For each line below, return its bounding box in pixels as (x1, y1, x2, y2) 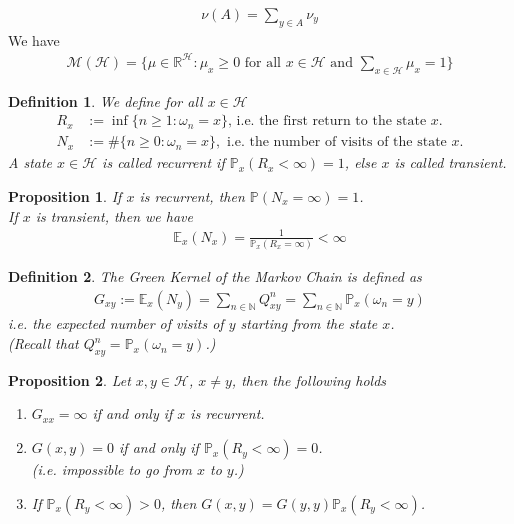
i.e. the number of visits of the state (226, 135, 447, 150)
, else (344, 152, 377, 173)
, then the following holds (231, 369, 387, 390)
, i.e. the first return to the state (228, 114, 427, 129)
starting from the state (240, 313, 378, 334)
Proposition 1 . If (8, 186, 122, 206)
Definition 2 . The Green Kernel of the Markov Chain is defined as (8, 266, 422, 287)
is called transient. (394, 152, 507, 173)
